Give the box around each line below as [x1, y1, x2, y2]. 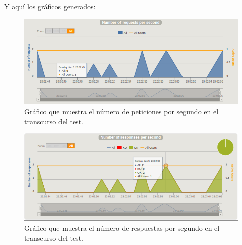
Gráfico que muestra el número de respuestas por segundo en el [24, 223, 220, 233]
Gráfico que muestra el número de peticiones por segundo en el [24, 106, 219, 116]
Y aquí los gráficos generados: [4, 1, 96, 11]
